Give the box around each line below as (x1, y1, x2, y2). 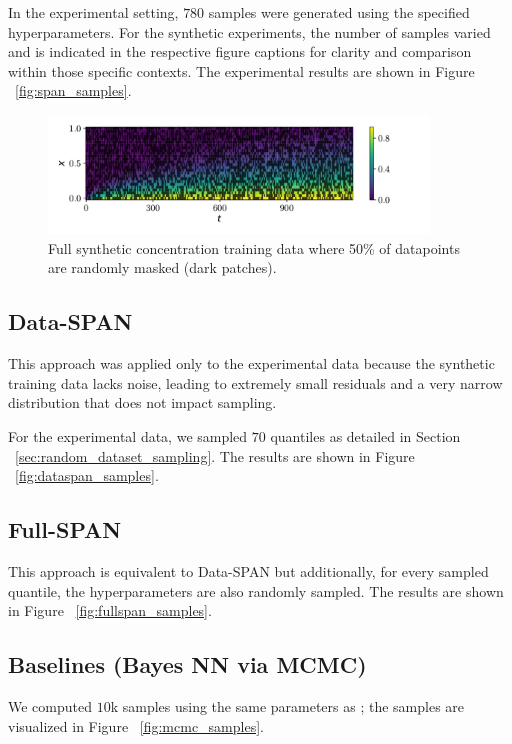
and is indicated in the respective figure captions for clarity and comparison (8, 41, 472, 62)
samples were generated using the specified (208, 2, 470, 22)
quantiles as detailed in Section (270, 425, 461, 446)
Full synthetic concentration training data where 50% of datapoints (48, 237, 460, 258)
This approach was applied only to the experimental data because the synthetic (8, 353, 495, 374)
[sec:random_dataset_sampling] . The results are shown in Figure (15, 445, 415, 466)
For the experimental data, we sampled (8, 425, 248, 446)
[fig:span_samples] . (15, 80, 132, 101)
